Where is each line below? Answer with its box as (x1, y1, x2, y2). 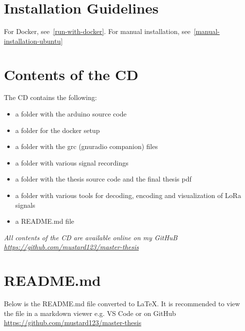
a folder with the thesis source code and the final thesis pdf (15, 174, 192, 184)
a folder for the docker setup (15, 125, 100, 135)
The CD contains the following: (4, 92, 97, 102)
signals (15, 199, 35, 210)
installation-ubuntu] (4, 35, 63, 46)
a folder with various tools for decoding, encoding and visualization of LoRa (15, 190, 241, 200)
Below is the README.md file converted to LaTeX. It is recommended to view (4, 298, 240, 309)
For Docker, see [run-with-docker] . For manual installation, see (4, 26, 191, 36)
